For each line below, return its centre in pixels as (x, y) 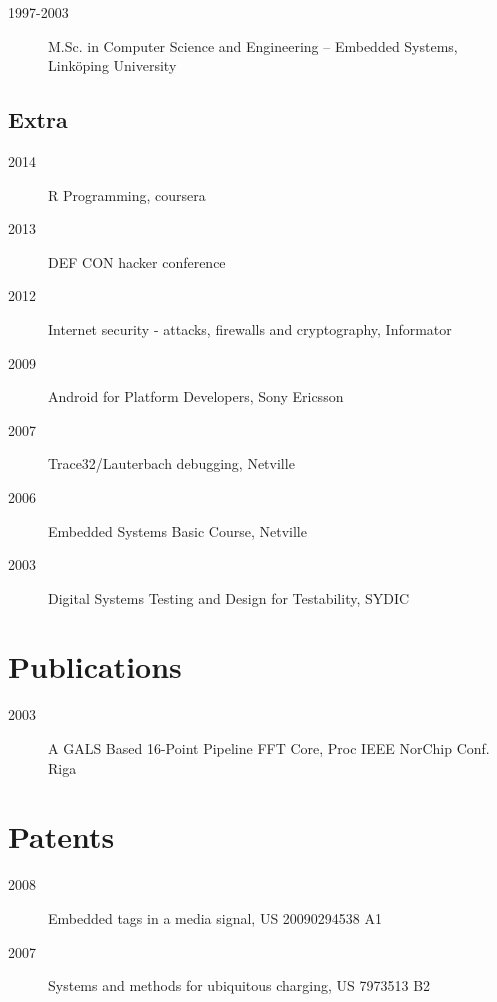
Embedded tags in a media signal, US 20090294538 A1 (215, 917)
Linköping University (112, 65)
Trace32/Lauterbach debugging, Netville (171, 463)
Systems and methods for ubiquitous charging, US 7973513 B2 (239, 985)
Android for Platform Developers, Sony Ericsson (196, 396)
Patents (61, 836)
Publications (95, 666)
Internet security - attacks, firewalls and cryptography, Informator (250, 328)
